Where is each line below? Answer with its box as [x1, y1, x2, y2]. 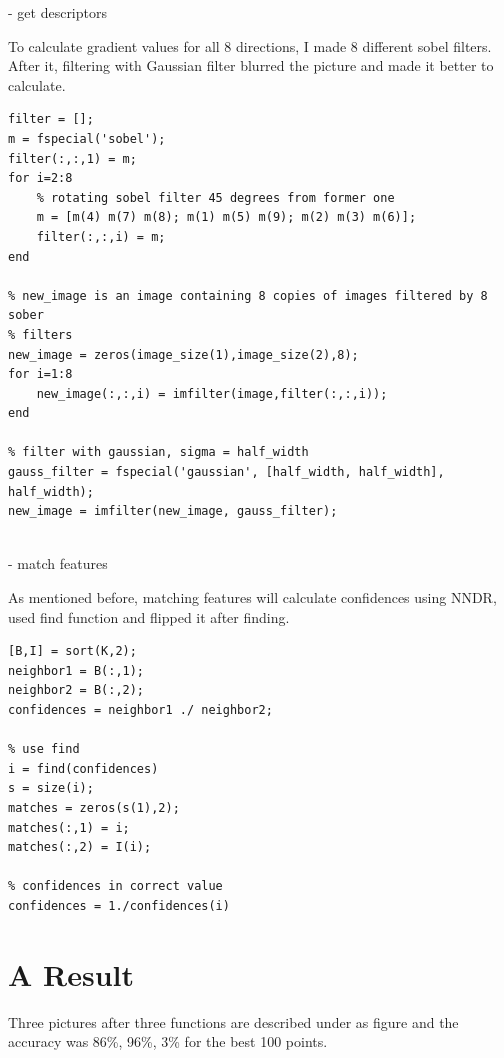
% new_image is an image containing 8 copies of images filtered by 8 [8, 288, 488, 303]
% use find [8, 742, 80, 757]
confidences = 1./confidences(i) [8, 898, 230, 913]
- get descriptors [8, 2, 107, 22]
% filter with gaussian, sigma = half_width [8, 445, 309, 460]
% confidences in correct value [8, 879, 223, 894]
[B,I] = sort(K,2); [8, 644, 137, 659]
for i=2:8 [8, 171, 73, 186]
